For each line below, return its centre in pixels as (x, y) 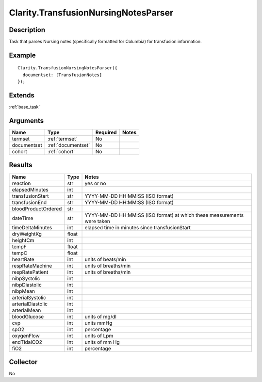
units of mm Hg (102, 342)
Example (22, 55)
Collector (23, 362)
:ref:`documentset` (69, 145)
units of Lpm (99, 335)
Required (106, 132)
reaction (21, 183)
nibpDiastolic (27, 285)
